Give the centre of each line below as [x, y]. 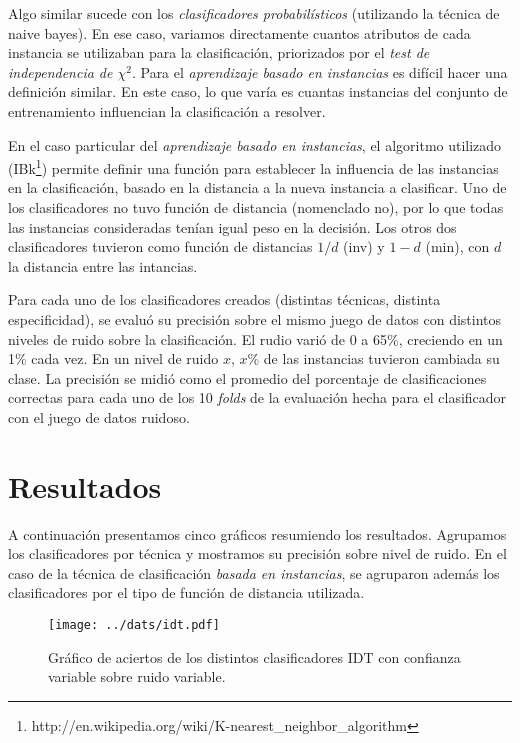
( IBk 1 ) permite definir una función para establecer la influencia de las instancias [253, 166]
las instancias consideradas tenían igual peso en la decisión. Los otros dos [232, 226]
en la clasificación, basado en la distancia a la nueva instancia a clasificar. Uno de [257, 187]
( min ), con [457, 246]
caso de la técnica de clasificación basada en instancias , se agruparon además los [254, 572]
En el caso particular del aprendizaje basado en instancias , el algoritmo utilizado [255, 144]
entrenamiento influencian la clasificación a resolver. [167, 110]
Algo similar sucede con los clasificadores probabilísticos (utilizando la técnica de [254, 13]
